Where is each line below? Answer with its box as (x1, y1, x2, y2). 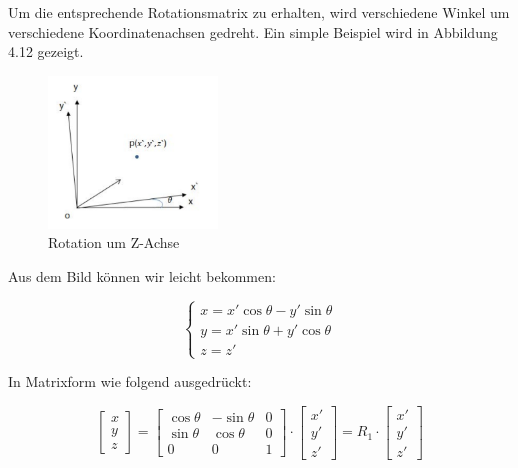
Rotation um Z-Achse (48, 232, 180, 253)
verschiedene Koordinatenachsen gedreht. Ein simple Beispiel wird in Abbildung (8, 21, 498, 42)
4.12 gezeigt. (8, 41, 84, 62)
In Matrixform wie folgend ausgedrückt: (8, 371, 252, 392)
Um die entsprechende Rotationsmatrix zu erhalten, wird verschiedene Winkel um (8, 2, 510, 22)
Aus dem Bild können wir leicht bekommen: (8, 265, 276, 286)
